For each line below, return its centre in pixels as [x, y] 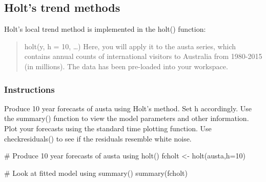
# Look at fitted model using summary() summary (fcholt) [96, 173]
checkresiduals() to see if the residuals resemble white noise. [98, 138]
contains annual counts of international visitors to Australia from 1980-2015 [143, 56]
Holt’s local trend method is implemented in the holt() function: [105, 29]
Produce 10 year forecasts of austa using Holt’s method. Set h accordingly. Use [128, 108]
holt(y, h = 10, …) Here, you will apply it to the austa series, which [130, 46]
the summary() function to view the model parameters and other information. [127, 118]
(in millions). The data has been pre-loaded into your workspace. [126, 66]
